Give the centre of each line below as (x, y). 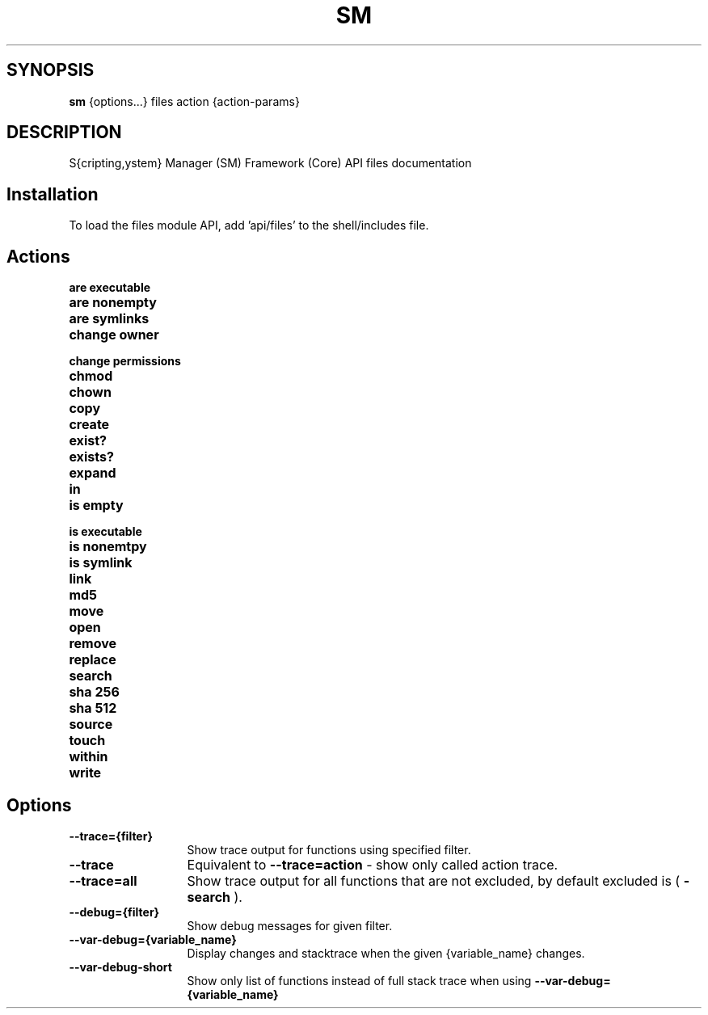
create (89, 425)
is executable (105, 532)
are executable (110, 288)
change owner (114, 335)
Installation (53, 194)
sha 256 (94, 692)
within (88, 757)
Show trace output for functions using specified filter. (329, 849)
